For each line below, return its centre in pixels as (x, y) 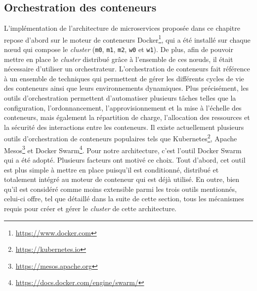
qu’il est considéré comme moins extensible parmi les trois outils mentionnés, (120, 189)
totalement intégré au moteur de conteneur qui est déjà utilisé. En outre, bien (122, 179)
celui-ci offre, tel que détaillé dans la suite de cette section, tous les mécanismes (124, 199)
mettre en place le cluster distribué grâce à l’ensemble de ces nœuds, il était (119, 59)
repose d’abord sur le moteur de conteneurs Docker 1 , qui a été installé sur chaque (127, 39)
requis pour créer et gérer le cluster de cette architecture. (90, 208)
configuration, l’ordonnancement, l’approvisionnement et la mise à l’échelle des (123, 107)
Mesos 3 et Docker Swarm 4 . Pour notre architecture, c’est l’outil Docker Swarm (123, 149)
